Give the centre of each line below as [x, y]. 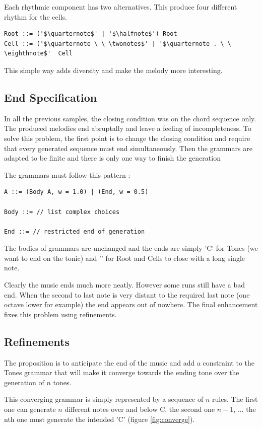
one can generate [30, 409]
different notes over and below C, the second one [140, 409]
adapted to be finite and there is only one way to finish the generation [112, 158]
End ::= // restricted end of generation [75, 231]
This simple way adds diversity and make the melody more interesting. [113, 70]
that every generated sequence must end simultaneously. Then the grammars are [128, 148]
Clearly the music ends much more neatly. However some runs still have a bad [125, 285]
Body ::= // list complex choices [62, 212]
